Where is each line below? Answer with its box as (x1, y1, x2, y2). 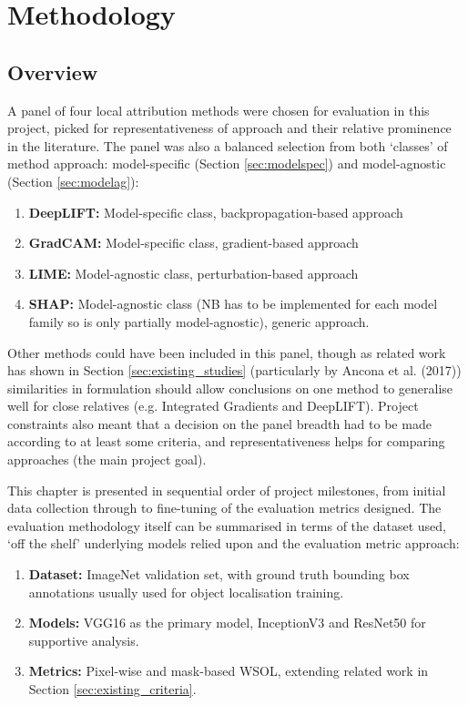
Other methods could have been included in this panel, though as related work (7, 342, 446, 362)
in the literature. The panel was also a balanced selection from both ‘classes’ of (7, 136, 448, 155)
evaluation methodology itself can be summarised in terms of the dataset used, (7, 516, 446, 535)
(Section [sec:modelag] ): (7, 171, 139, 190)
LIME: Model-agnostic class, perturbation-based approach (28, 263, 359, 282)
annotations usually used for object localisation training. (28, 582, 344, 601)
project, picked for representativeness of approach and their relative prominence (7, 118, 452, 138)
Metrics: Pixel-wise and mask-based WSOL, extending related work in (28, 661, 429, 680)
